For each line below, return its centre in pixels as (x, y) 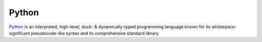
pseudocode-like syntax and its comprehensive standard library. (95, 33)
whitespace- (224, 27)
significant (19, 33)
